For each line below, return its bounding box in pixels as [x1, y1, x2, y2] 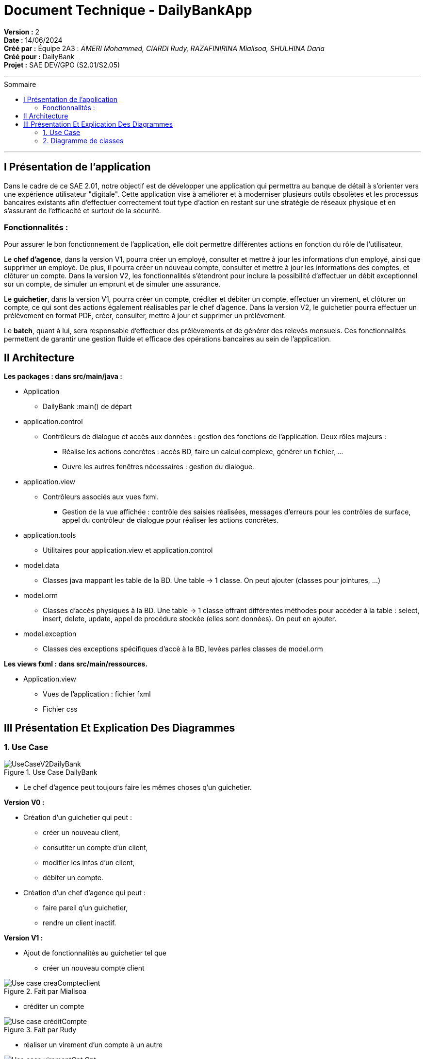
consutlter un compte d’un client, [43, 843, 148, 852]
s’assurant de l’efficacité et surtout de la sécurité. [4, 206, 161, 215]
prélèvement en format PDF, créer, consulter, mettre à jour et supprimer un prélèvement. [4, 311, 286, 320]
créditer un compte [23, 1002, 84, 1011]
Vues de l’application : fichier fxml [43, 690, 151, 699]
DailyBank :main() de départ [43, 402, 132, 411]
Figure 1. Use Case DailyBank [4, 768, 98, 777]
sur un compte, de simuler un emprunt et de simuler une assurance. [4, 280, 221, 289]
